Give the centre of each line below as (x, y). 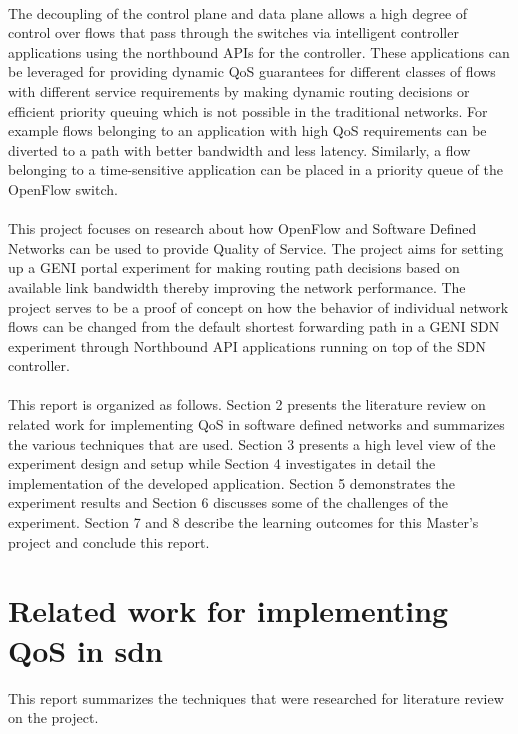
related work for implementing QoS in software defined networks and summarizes (256, 424)
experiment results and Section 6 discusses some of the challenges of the (228, 502)
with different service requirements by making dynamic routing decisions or (239, 90)
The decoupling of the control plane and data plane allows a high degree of (238, 12)
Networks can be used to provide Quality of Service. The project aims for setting (256, 247)
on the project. (53, 717)
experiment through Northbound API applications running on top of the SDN (247, 345)
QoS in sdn (85, 649)
